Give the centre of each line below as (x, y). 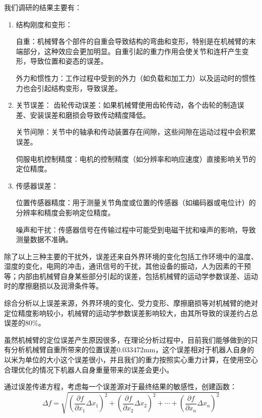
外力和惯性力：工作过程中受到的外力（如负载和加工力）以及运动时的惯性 (136, 78)
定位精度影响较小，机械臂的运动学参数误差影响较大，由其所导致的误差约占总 (131, 313)
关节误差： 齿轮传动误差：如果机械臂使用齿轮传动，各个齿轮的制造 (126, 105)
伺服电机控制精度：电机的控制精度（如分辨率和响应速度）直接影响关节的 (136, 158)
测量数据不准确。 (44, 239)
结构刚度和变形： (44, 24)
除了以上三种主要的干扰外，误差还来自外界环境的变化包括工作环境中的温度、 (131, 256)
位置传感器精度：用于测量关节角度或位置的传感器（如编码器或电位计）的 (136, 202)
